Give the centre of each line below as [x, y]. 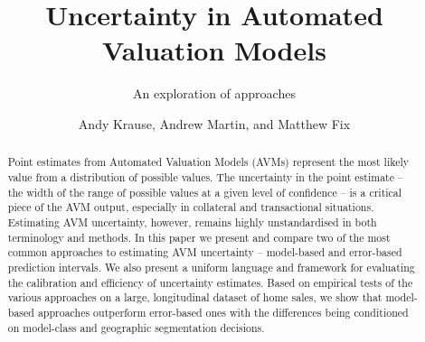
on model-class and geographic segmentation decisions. [136, 327]
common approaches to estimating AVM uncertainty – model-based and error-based [205, 252]
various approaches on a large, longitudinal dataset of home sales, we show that [195, 297]
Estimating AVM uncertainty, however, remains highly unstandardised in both [192, 222]
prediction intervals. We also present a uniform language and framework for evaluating [211, 267]
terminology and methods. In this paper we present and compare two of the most [199, 237]
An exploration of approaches [214, 93]
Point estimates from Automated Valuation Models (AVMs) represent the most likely [208, 162]
